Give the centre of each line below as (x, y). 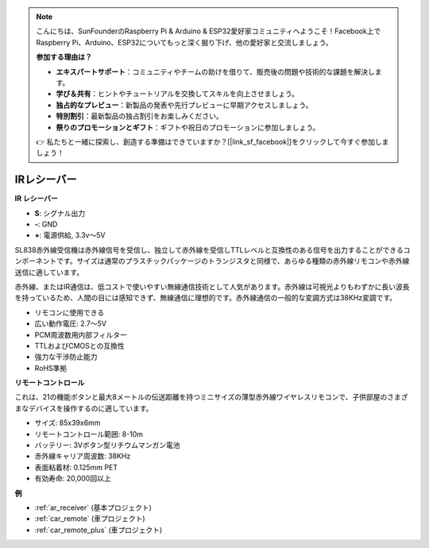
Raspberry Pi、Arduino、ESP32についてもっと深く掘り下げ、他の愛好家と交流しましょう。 (184, 42)
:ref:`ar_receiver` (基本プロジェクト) (93, 507)
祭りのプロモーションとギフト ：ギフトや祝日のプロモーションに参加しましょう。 (188, 127)
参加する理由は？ (64, 57)
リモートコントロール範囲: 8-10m (89, 434)
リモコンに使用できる (70, 312)
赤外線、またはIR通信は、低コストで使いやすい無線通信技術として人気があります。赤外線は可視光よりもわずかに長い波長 (212, 287)
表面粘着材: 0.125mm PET (76, 467)
